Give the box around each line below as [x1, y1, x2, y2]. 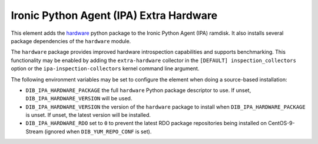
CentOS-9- [268, 120, 295, 127]
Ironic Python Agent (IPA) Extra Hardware [11, 9, 218, 22]
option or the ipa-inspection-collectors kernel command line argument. [11, 65, 200, 72]
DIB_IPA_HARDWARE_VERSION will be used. [25, 95, 132, 102]
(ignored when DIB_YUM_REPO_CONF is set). [44, 127, 152, 135]
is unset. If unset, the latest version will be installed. [25, 112, 151, 119]
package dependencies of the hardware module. [11, 37, 131, 44]
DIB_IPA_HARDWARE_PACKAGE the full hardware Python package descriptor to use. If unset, [25, 86, 251, 94]
